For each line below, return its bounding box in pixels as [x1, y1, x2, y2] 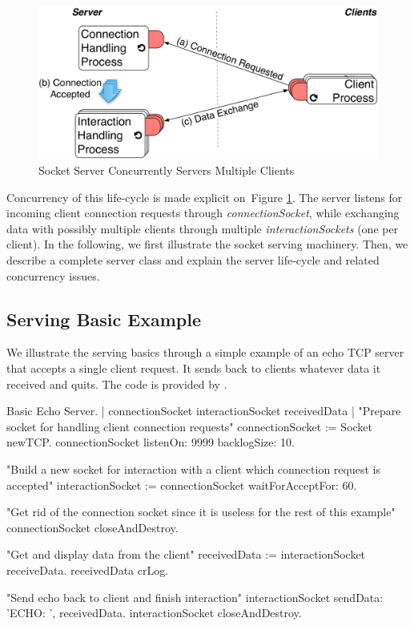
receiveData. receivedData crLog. [6, 561, 169, 578]
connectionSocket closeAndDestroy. [6, 519, 179, 535]
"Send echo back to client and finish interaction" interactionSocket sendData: [6, 588, 384, 605]
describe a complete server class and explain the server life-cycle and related [6, 252, 380, 269]
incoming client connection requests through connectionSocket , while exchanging [6, 204, 400, 221]
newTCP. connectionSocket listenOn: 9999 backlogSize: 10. [6, 434, 295, 450]
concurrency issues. [6, 267, 100, 284]
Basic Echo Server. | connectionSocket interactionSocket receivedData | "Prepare [6, 402, 401, 419]
